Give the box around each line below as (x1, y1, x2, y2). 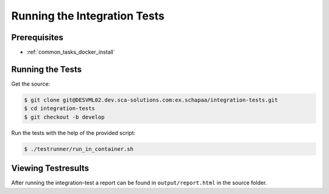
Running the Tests (11, 64, 82, 74)
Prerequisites (11, 32, 63, 43)
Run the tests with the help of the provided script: (11, 129, 136, 136)
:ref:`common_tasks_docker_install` (26, 49, 115, 56)
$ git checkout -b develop (24, 113, 105, 120)
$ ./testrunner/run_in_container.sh (24, 145, 134, 152)
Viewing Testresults (11, 163, 90, 173)
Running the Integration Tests (11, 9, 164, 23)
